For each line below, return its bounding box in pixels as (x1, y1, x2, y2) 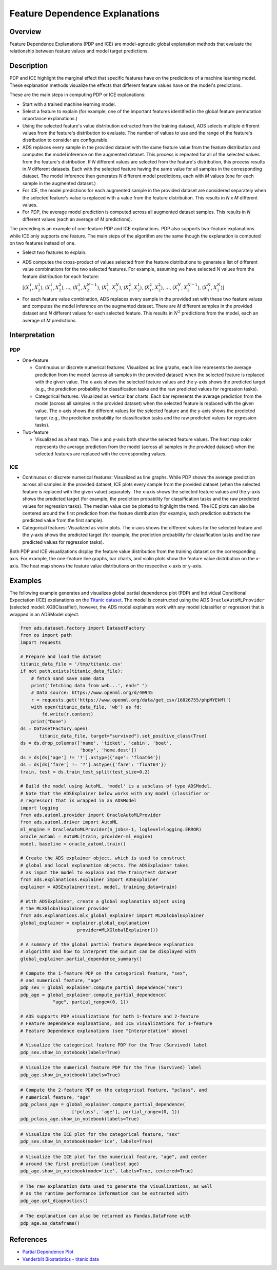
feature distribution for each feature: (22, 273, 100, 280)
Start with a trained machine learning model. (22, 101, 116, 107)
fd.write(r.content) (42, 711, 94, 717)
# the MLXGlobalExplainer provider (20, 906, 110, 912)
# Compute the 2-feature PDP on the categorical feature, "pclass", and (20, 1087, 207, 1093)
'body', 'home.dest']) (80, 747, 137, 753)
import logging (20, 805, 58, 811)
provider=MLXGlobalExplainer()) (77, 927, 159, 933)
